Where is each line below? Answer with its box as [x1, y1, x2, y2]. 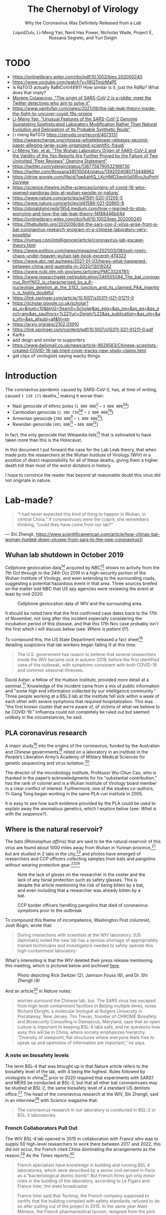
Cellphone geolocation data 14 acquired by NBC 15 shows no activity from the [5, 564, 160, 570]
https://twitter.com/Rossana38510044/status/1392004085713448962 [12, 168, 155, 174]
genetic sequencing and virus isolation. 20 [5, 759, 90, 766]
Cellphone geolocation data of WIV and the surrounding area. [17, 601, 143, 607]
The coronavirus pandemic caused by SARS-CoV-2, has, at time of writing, [5, 387, 158, 392]
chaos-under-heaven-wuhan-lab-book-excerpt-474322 [12, 253, 127, 259]
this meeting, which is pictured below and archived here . [5, 962, 121, 968]
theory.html [12, 242, 36, 248]
